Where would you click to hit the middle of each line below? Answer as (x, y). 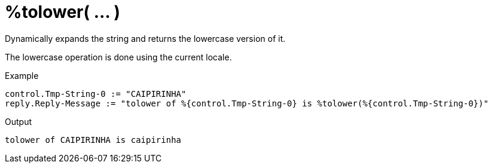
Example (22, 75)
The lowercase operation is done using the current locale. (118, 57)
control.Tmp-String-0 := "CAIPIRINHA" (96, 94)
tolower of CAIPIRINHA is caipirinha (93, 140)
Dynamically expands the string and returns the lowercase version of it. (145, 38)
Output (18, 121)
